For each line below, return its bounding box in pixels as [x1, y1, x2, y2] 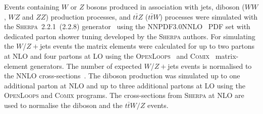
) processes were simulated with [160, 11, 258, 22]
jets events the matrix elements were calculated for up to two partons [40, 41, 255, 51]
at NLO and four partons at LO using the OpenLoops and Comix [4, 50, 209, 61]
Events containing [4, 2, 60, 12]
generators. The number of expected [30, 60, 142, 71]
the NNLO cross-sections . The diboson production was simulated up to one [4, 70, 240, 81]
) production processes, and [45, 11, 131, 22]
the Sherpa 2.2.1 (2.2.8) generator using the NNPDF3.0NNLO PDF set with [4, 21, 250, 32]
